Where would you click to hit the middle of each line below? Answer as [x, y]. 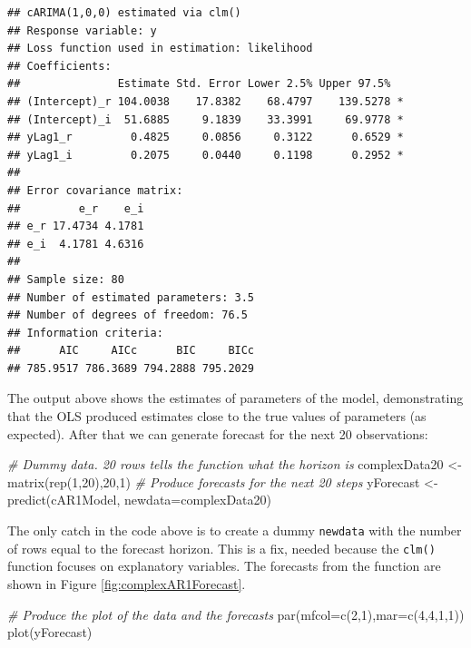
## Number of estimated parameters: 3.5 [131, 297]
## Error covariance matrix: [95, 190]
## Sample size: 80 [66, 279]
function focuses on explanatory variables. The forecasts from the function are [224, 566]
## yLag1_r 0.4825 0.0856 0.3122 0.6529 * [206, 137]
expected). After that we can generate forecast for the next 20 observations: [218, 433]
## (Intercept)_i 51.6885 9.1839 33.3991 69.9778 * [206, 119]
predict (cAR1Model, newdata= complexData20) [139, 500]
